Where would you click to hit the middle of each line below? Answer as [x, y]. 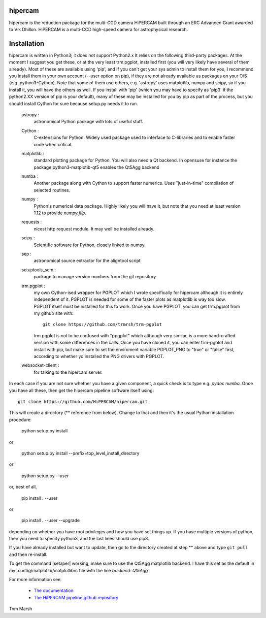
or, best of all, [23, 487]
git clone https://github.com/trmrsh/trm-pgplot [102, 325]
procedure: [20, 420]
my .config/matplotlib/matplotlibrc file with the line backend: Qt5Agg [79, 570]
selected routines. [52, 190]
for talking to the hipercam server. [68, 372]
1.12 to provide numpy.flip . [60, 213]
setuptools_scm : [39, 270]
